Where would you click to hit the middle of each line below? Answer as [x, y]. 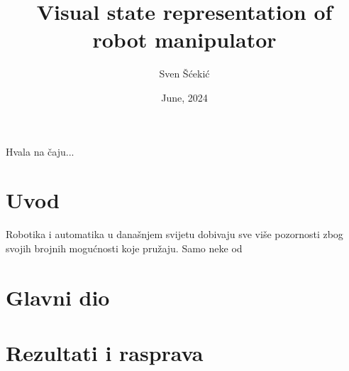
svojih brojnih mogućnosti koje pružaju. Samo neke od [124, 248]
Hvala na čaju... [40, 151]
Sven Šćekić [184, 74]
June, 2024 [184, 97]
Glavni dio [58, 297]
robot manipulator [184, 39]
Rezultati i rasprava [105, 352]
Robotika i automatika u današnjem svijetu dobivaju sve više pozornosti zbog [174, 234]
